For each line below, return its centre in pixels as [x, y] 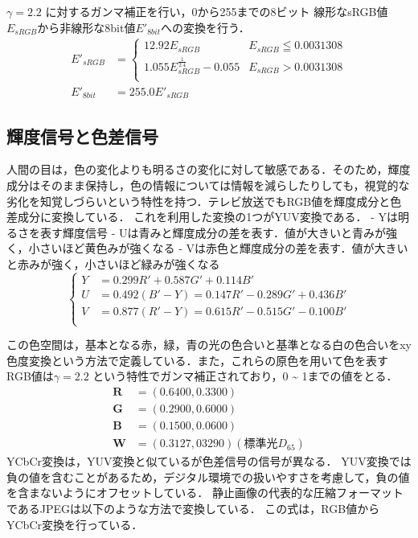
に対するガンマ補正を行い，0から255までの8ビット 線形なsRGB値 [217, 11]
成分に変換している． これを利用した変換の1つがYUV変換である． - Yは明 [213, 217]
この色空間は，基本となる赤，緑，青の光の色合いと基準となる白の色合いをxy [209, 345]
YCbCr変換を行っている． [75, 524]
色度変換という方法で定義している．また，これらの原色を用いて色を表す [197, 360]
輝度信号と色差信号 [82, 136]
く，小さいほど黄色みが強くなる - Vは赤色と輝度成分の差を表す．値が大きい [207, 248]
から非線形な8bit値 [86, 27]
